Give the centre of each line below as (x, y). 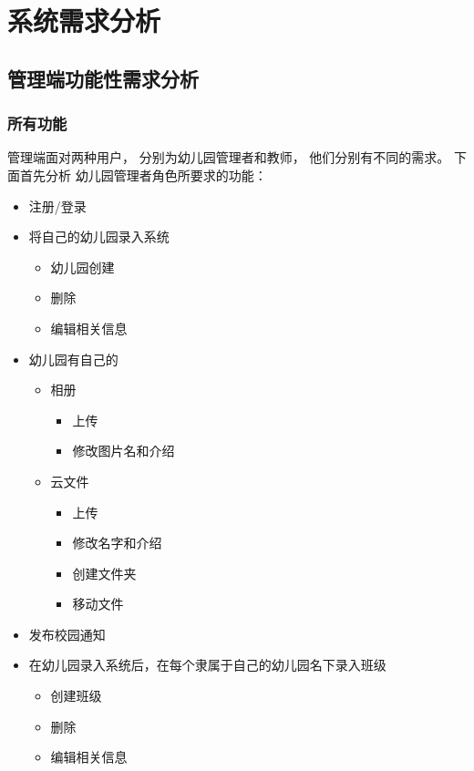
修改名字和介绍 (117, 543)
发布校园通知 (67, 634)
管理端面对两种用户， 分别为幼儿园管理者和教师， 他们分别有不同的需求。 (229, 157)
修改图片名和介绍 (124, 451)
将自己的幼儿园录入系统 (99, 236)
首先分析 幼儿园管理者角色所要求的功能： (143, 175)
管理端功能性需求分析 (103, 78)
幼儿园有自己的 (73, 359)
